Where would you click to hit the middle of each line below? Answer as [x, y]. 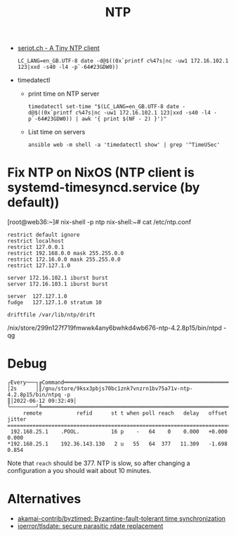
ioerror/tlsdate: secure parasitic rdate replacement [90, 526]
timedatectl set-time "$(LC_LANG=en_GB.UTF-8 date [104, 107]
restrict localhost [36, 241]
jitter [17, 420]
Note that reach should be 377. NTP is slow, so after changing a [99, 463]
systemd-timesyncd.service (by [104, 188]
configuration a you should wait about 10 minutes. [79, 471]
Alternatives [44, 499]
